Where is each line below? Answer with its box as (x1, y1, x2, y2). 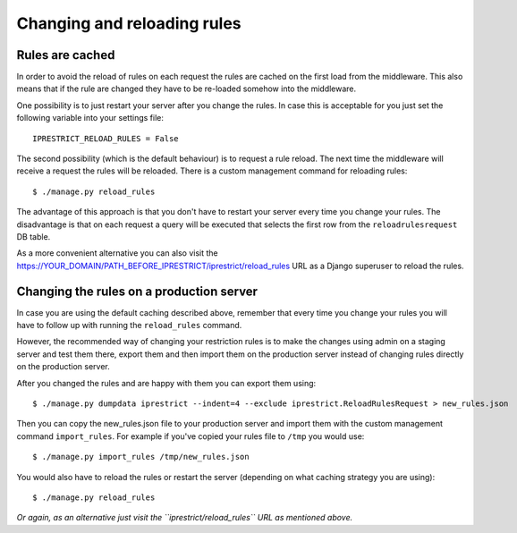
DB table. (16, 231, 51, 241)
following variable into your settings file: (16, 113, 165, 123)
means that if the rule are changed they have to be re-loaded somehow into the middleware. (16, 83, 357, 94)
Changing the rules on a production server (16, 283, 258, 299)
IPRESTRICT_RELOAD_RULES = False (32, 133, 179, 143)
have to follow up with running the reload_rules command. (16, 320, 242, 331)
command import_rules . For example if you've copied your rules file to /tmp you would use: (16, 430, 365, 442)
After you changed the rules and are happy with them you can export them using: (16, 377, 317, 388)
